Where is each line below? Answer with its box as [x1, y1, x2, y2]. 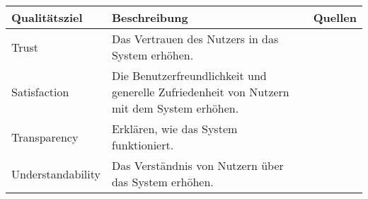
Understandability [11, 165, 100, 182]
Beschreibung [111, 9, 188, 25]
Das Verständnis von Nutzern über [111, 157, 284, 174]
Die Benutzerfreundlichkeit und [111, 67, 267, 84]
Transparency [11, 128, 79, 145]
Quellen [313, 9, 357, 25]
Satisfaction [11, 84, 69, 100]
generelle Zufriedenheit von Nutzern [111, 84, 289, 100]
